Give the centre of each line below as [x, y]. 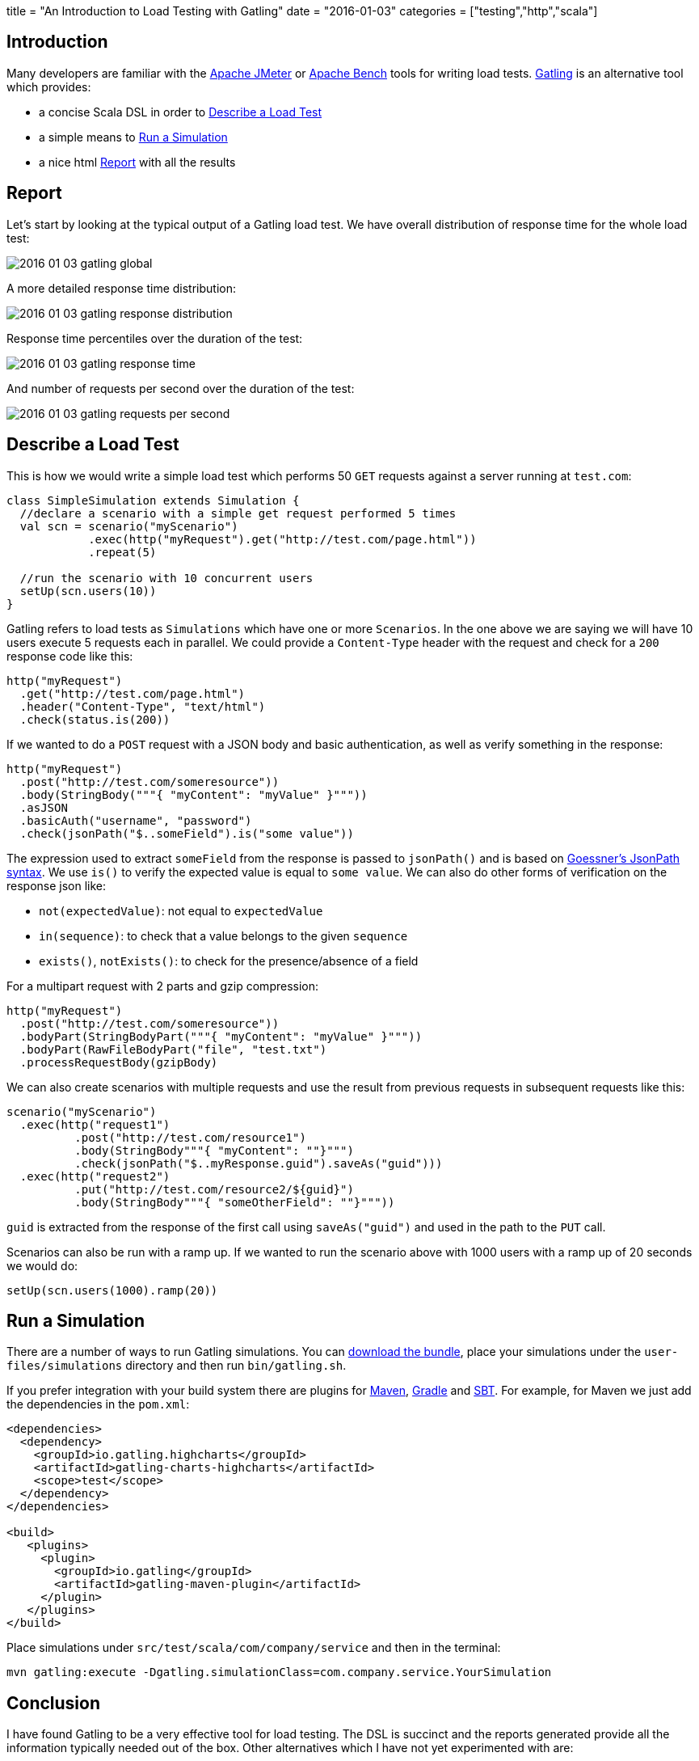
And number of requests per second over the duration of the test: [181, 388]
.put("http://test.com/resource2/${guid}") [214, 1189]
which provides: [49, 87]
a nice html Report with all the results [137, 162]
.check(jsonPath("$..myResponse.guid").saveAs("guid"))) [259, 1163]
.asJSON [44, 807]
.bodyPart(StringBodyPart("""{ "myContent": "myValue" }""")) [221, 1036]
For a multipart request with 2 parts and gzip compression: [163, 986]
